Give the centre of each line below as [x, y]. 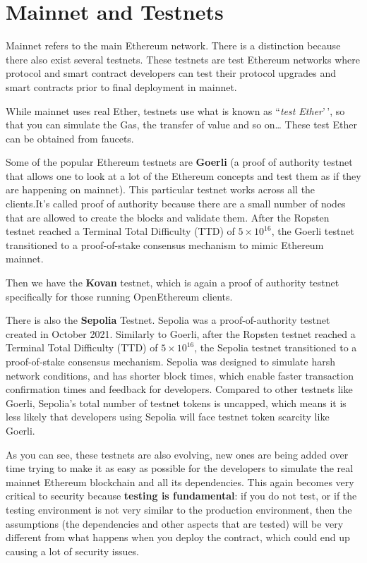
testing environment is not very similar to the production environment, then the [179, 509]
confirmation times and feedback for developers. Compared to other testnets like [179, 389]
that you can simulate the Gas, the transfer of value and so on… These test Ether [181, 125]
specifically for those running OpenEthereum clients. [119, 296]
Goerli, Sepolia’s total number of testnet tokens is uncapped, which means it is [176, 402]
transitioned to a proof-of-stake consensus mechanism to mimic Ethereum [165, 244]
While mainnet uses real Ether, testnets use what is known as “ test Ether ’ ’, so [175, 110]
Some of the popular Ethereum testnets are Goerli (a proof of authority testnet [179, 162]
